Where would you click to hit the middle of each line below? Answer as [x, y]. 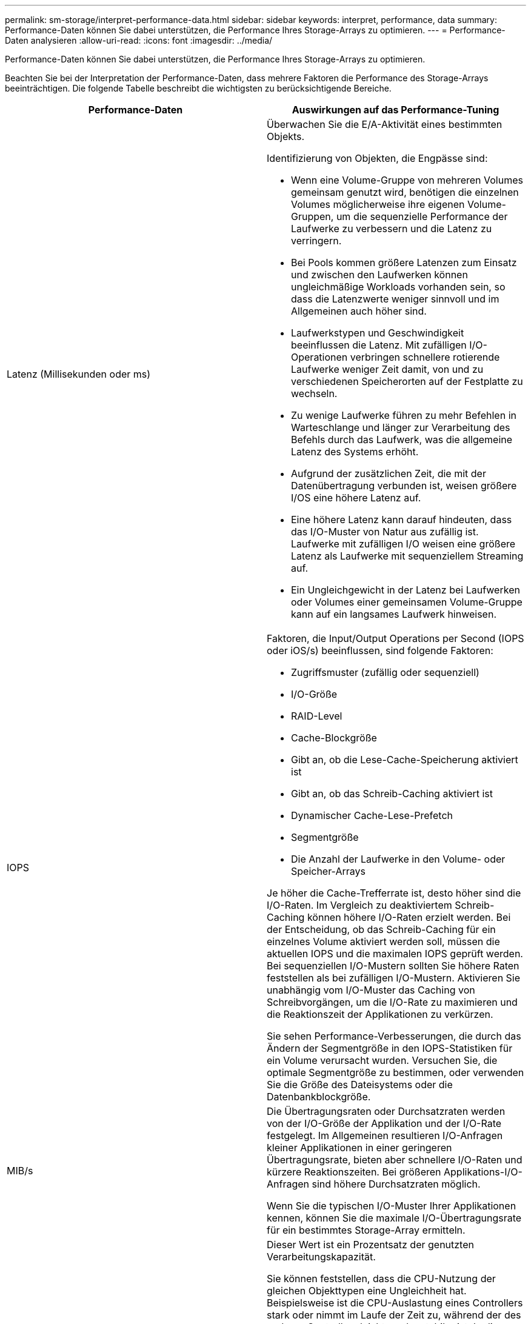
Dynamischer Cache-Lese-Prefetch [372, 815]
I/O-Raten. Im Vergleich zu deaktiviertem [359, 905]
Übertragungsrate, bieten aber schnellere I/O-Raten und [395, 1160]
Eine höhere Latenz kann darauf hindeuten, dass [402, 520]
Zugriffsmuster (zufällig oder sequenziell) [385, 672]
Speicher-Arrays [328, 871]
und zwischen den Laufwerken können [379, 275]
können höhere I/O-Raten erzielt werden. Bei [409, 917]
